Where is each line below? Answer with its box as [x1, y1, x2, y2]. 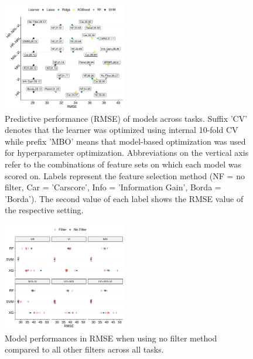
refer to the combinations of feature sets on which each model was [5, 158, 242, 170]
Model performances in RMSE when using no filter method [5, 331, 217, 344]
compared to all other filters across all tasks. [5, 343, 164, 355]
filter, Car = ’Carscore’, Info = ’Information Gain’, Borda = [5, 181, 221, 193]
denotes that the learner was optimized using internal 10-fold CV [5, 124, 238, 136]
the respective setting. [5, 204, 84, 216]
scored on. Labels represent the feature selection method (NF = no [5, 169, 245, 182]
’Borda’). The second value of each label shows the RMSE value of [5, 192, 244, 204]
